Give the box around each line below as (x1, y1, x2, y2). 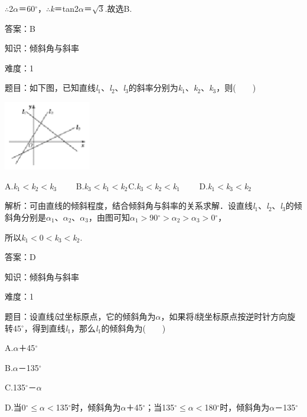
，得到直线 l (24, 321, 68, 334)
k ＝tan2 (50, 2, 79, 14)
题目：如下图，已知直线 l (5, 81, 98, 94)
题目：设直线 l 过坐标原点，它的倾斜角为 (5, 310, 156, 322)
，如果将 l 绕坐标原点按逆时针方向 (161, 310, 288, 322)
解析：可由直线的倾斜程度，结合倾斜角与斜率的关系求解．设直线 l (5, 199, 255, 212)
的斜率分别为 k (128, 81, 182, 94)
